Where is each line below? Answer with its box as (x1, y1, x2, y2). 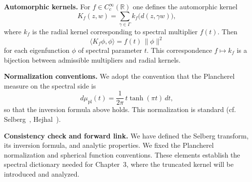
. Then (217, 26, 237, 36)
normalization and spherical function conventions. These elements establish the (4, 149, 240, 159)
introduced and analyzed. (4, 169, 80, 179)
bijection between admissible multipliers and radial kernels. (4, 54, 181, 65)
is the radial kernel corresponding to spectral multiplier (32, 26, 198, 36)
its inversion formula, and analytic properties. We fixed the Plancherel (4, 140, 214, 150)
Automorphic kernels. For (4, 1, 90, 11)
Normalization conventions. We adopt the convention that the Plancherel (4, 71, 235, 81)
